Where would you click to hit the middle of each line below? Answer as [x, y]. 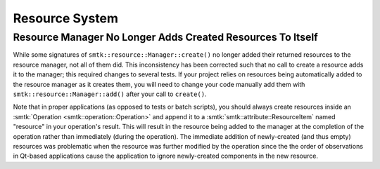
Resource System [66, 18]
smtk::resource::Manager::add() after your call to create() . [110, 94]
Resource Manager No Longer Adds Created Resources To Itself [165, 37]
